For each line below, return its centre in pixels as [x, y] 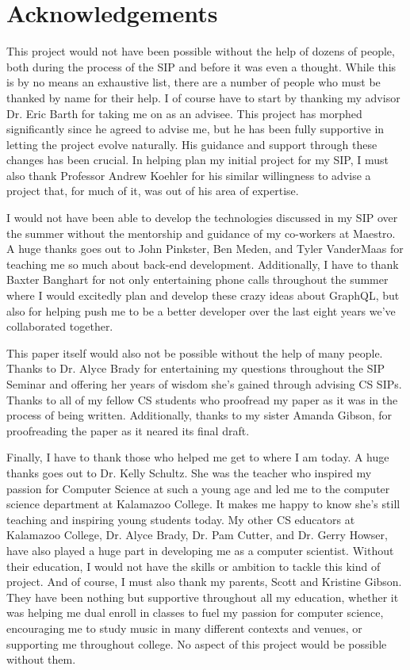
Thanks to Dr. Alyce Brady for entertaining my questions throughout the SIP [196, 368]
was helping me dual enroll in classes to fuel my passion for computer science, [195, 613]
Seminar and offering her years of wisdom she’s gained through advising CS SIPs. [204, 384]
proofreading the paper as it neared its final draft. [128, 430]
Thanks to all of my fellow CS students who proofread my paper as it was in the [202, 399]
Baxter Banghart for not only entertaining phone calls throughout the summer [197, 279]
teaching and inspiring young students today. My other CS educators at [181, 519]
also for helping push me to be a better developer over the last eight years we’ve [201, 310]
